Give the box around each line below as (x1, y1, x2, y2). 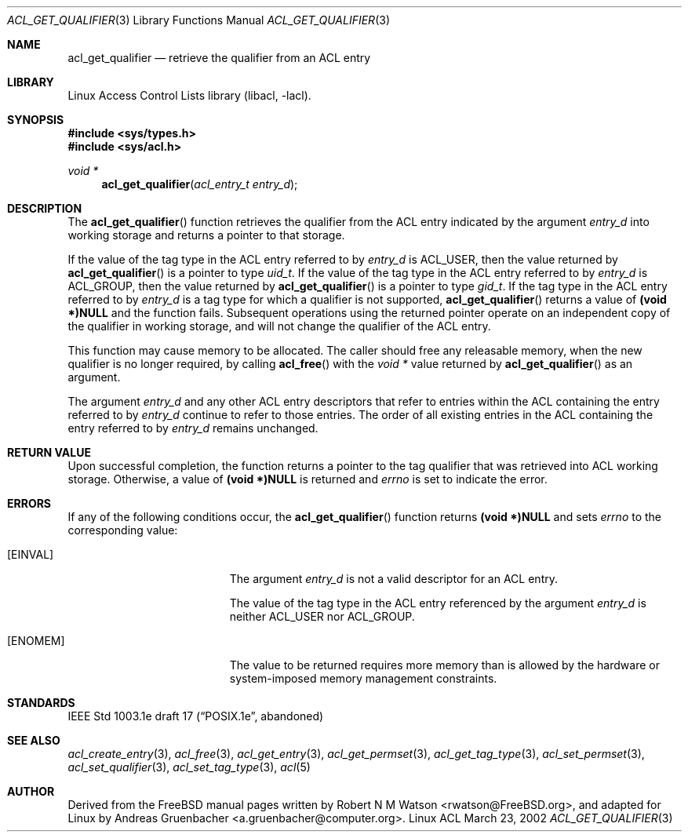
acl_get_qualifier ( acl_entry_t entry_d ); (101, 177, 298, 191)
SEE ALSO (7, 734, 60, 747)
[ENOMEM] (7, 634, 65, 647)
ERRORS (7, 497, 52, 510)
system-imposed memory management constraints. (229, 672, 497, 685)
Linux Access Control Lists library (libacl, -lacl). (67, 89, 311, 102)
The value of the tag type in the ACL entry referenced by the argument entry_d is (229, 596, 646, 610)
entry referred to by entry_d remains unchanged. (67, 421, 319, 435)
